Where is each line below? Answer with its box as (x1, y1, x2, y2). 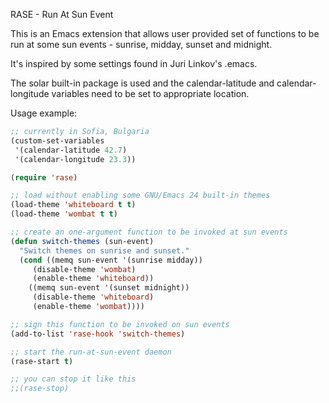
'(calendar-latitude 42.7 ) (14, 145, 128, 155)
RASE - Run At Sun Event (10, 9, 114, 20)
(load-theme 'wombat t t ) (10, 209, 118, 219)
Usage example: (10, 107, 78, 119)
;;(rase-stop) (10, 384, 70, 394)
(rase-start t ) (10, 356, 74, 366)
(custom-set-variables (10, 135, 105, 146)
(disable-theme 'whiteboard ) (32, 292, 155, 303)
